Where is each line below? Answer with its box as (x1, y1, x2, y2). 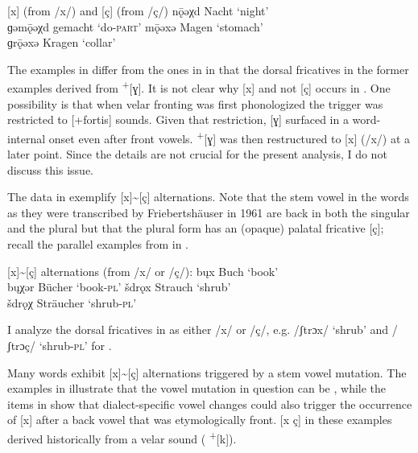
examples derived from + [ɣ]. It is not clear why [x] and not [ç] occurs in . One (7, 77, 391, 97)
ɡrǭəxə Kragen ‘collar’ (7, 34, 116, 51)
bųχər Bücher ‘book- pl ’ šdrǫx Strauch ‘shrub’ (7, 278, 231, 295)
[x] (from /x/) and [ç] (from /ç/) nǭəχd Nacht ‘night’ (7, 2, 269, 19)
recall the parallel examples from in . (7, 236, 188, 253)
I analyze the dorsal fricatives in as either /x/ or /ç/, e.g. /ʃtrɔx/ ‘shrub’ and (7, 321, 389, 338)
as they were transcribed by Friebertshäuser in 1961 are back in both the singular (7, 204, 410, 220)
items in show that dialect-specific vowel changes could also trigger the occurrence (7, 395, 412, 412)
